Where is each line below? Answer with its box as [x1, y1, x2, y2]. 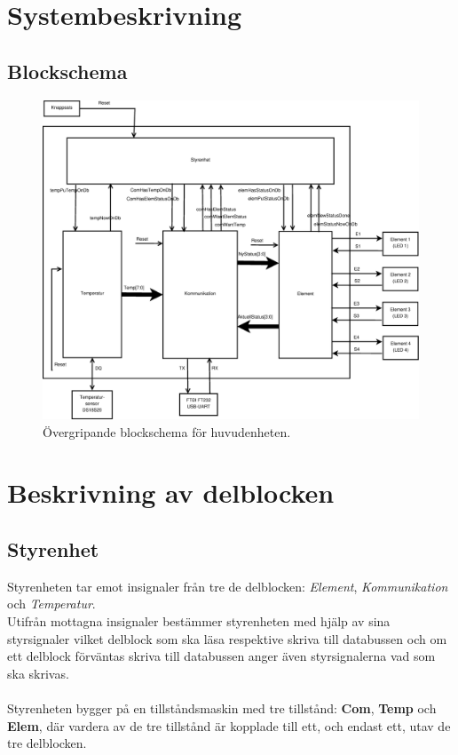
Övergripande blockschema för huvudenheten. [43, 422, 291, 441]
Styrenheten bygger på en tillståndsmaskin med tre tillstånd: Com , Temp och [7, 698, 437, 717]
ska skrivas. [7, 664, 69, 682]
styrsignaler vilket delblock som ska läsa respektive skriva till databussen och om [7, 629, 447, 648]
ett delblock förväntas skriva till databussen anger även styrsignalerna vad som [7, 647, 436, 665]
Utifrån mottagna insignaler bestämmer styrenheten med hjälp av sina [7, 611, 391, 630]
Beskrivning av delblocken [7, 474, 335, 511]
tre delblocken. [7, 734, 87, 752]
